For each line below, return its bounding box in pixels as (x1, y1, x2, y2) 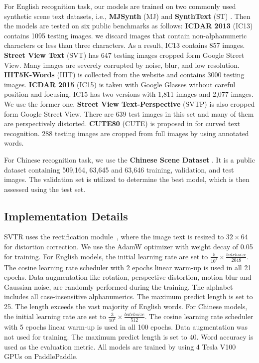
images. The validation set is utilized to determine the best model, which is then (4, 174, 250, 184)
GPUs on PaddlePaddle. (4, 351, 78, 362)
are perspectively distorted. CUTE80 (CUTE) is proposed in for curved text (4, 118, 241, 129)
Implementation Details (4, 208, 128, 223)
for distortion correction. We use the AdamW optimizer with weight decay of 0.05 (4, 241, 253, 252)
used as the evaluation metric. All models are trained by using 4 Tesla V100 (4, 341, 236, 352)
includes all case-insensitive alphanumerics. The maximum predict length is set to (4, 291, 253, 302)
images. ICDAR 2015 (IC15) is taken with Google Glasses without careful (4, 79, 236, 89)
